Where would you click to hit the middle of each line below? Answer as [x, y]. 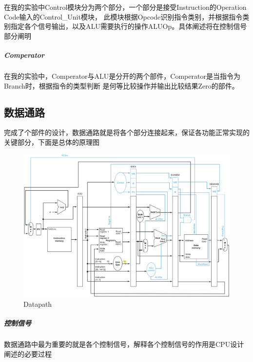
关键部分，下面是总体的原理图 [52, 142]
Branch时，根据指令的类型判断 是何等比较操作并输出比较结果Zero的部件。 [121, 85]
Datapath [38, 304]
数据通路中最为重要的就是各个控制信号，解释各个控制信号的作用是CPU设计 [124, 344]
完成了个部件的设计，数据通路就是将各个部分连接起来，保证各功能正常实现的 [127, 132]
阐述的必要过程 [28, 353]
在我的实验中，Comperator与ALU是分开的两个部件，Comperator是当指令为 [122, 76]
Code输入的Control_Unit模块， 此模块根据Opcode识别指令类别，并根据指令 [123, 16]
